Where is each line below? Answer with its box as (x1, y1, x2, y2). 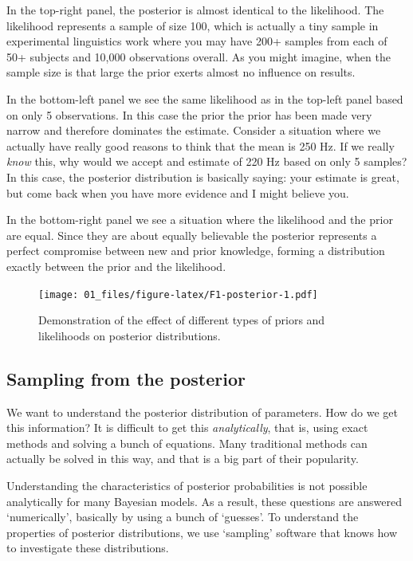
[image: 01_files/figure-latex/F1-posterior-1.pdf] (38, 288, 318, 300)
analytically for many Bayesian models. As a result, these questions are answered (6, 492, 402, 509)
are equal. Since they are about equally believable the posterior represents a (6, 226, 377, 243)
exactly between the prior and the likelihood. (6, 257, 226, 274)
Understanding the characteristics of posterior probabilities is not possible (6, 477, 368, 493)
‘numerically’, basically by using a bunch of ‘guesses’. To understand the (6, 508, 359, 525)
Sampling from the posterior (6, 366, 246, 390)
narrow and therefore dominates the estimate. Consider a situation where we (6, 122, 381, 139)
